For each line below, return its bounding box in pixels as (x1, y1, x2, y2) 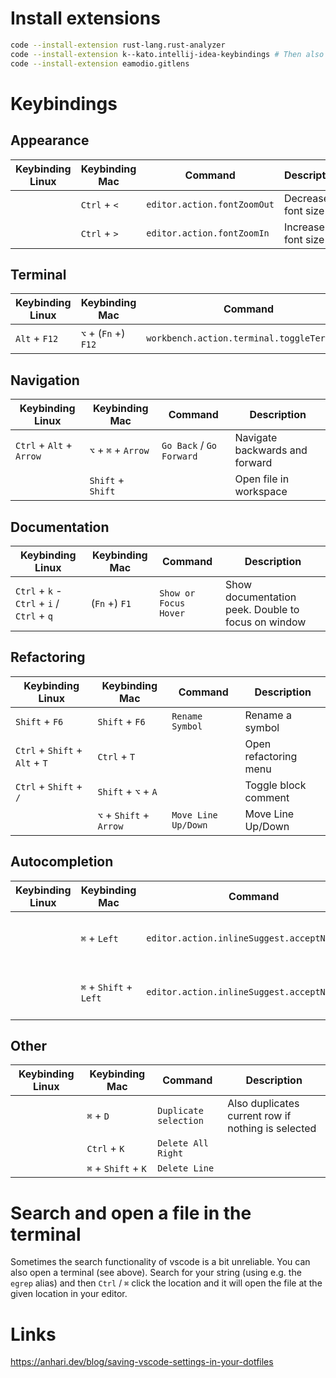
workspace (234, 485, 288, 499)
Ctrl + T (97, 749, 136, 763)
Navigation (10, 372, 80, 389)
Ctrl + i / (15, 597, 60, 610)
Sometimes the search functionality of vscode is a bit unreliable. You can (10, 1256, 311, 1268)
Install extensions (10, 7, 161, 30)
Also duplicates (227, 1097, 300, 1111)
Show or (159, 588, 196, 599)
